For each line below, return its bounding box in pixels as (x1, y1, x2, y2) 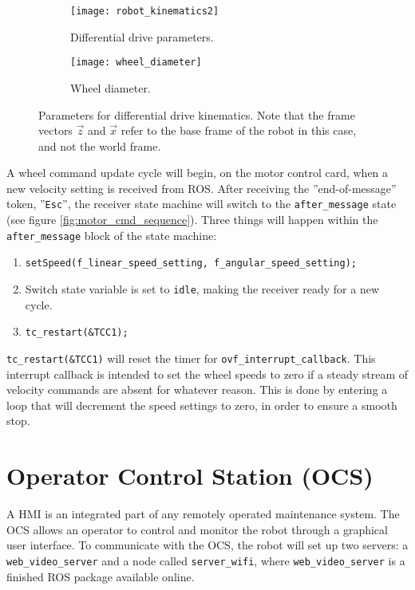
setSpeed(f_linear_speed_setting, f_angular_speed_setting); (25, 258, 358, 269)
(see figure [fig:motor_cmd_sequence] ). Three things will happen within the (6, 211, 378, 228)
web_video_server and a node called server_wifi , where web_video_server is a (6, 552, 405, 568)
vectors (38, 122, 73, 139)
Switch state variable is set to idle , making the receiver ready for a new (25, 281, 379, 297)
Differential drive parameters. (70, 28, 214, 45)
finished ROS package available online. (6, 568, 195, 584)
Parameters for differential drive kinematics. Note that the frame (38, 106, 355, 123)
